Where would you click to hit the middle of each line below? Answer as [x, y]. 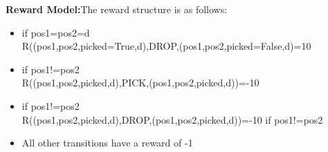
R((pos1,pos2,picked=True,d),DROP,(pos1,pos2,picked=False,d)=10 [166, 46]
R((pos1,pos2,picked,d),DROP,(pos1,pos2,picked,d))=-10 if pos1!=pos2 [172, 119]
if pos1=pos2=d [56, 32]
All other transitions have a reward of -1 [107, 143]
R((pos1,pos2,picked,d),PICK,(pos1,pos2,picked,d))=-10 [140, 83]
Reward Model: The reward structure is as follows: [117, 9]
